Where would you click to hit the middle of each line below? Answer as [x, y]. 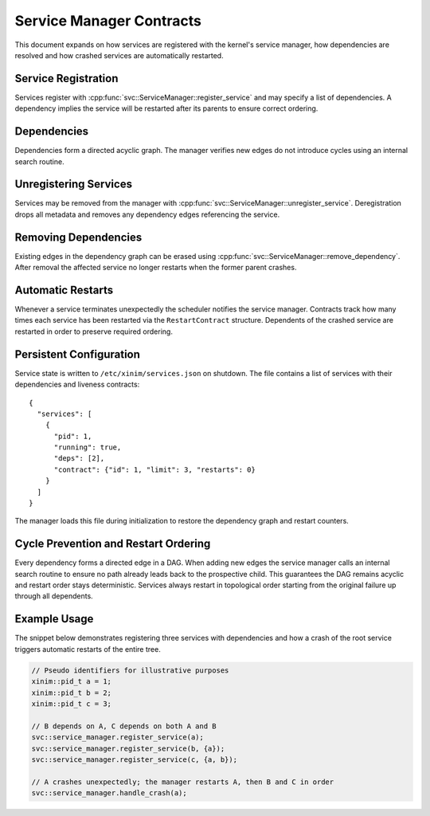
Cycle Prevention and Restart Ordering [113, 544]
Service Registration [66, 78]
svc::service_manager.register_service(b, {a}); [128, 748]
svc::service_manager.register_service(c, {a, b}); [135, 759]
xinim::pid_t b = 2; [71, 692]
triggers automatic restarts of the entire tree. [88, 649]
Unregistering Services [74, 184]
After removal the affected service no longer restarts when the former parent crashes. [156, 268]
